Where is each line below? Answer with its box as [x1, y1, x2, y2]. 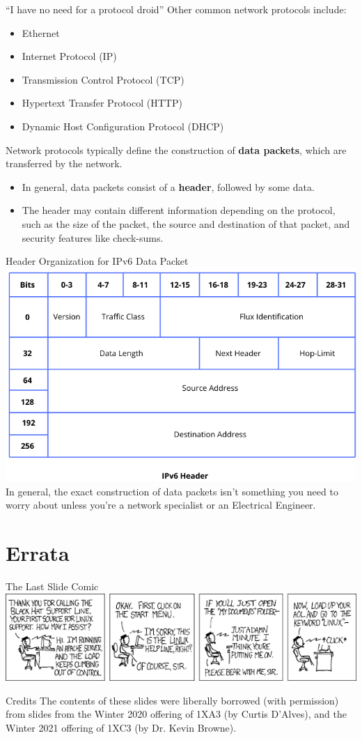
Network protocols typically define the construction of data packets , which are [6, 142, 347, 157]
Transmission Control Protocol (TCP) [22, 72, 184, 86]
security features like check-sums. [22, 230, 164, 245]
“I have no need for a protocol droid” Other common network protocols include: [6, 2, 347, 16]
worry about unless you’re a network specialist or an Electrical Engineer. [6, 498, 316, 512]
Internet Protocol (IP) [22, 49, 117, 63]
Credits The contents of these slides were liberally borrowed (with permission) [6, 693, 339, 707]
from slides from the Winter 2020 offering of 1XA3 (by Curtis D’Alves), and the [6, 707, 347, 721]
